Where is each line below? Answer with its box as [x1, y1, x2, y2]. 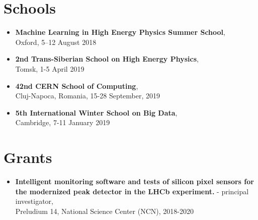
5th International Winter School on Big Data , [15, 107, 178, 118]
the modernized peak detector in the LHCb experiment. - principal [15, 186, 249, 196]
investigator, [15, 196, 53, 206]
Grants [4, 147, 52, 168]
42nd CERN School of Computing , [15, 80, 138, 91]
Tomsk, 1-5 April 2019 [15, 63, 84, 74]
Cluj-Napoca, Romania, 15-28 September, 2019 [15, 90, 160, 101]
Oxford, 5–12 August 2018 [15, 36, 97, 47]
